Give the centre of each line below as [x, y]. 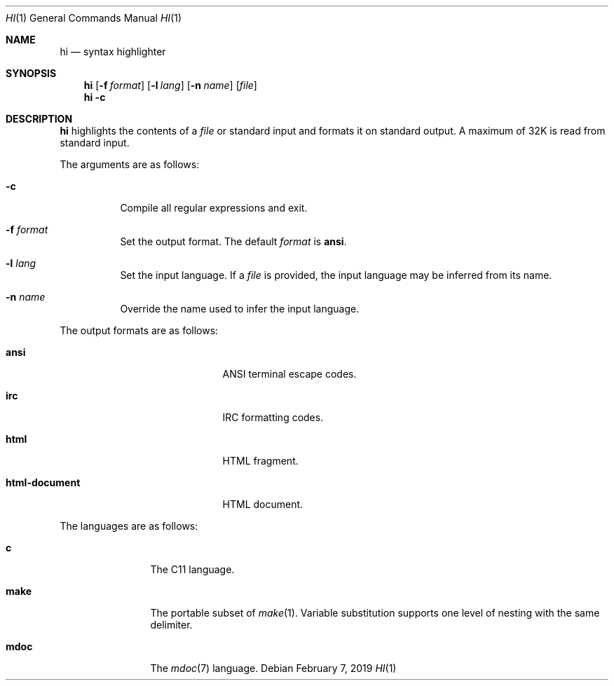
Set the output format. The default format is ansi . [233, 241]
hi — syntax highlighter [113, 52]
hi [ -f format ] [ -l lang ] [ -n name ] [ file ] [170, 85]
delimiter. [171, 625]
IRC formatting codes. [273, 417]
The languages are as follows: [129, 526]
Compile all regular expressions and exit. [214, 208]
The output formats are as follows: [139, 330]
